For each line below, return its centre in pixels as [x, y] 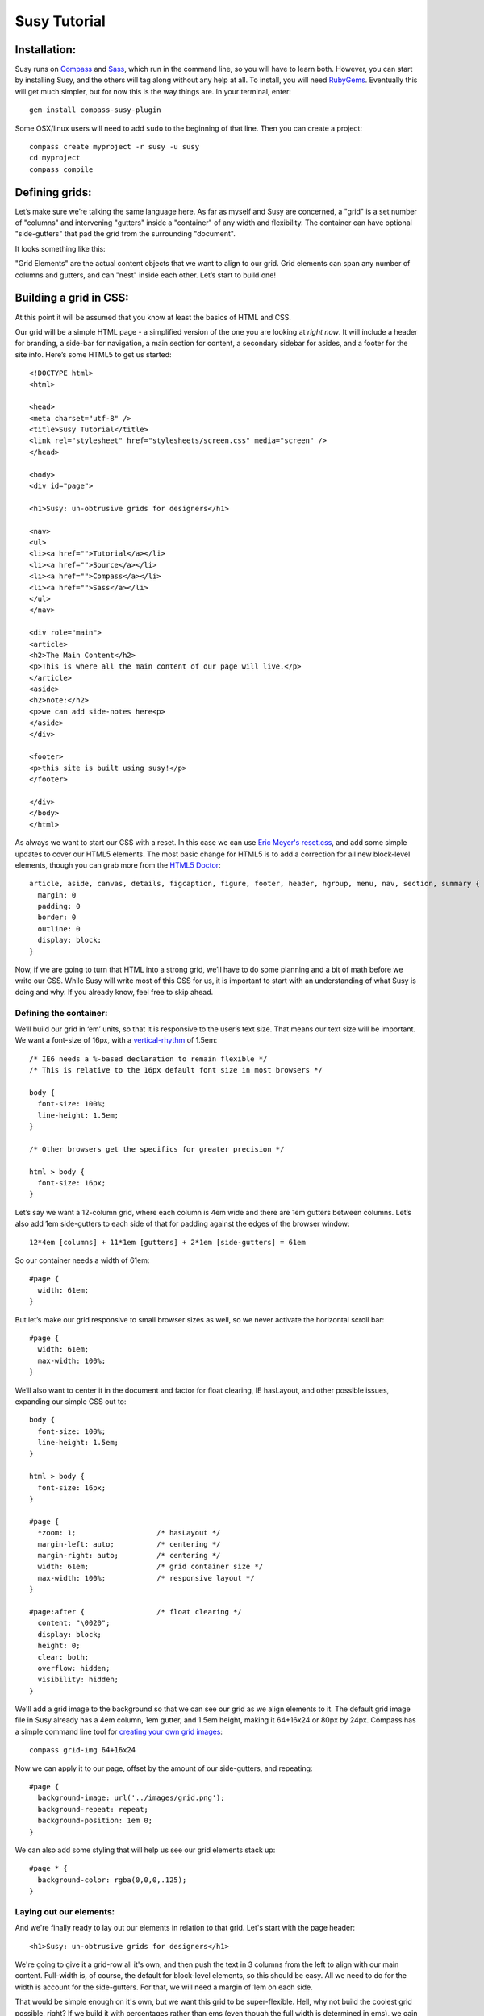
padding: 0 [59, 906]
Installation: [46, 50]
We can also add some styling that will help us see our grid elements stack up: [145, 1850]
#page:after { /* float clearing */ [136, 1612]
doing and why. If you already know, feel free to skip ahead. [114, 992]
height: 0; [59, 1646]
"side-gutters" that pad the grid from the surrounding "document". [125, 234]
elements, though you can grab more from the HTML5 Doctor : [118, 865]
